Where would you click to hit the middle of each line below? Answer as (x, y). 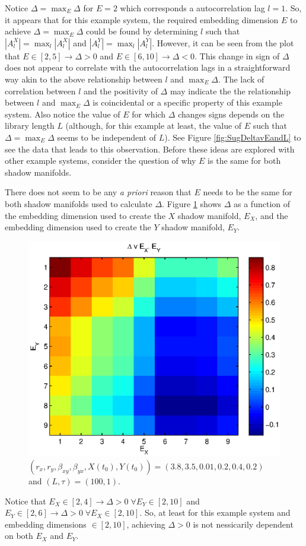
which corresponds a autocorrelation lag (192, 8)
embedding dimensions (46, 524)
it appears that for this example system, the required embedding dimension (142, 19)
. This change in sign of (237, 55)
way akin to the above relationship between (84, 79)
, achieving (146, 524)
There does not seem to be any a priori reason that (98, 192)
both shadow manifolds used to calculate (79, 203)
